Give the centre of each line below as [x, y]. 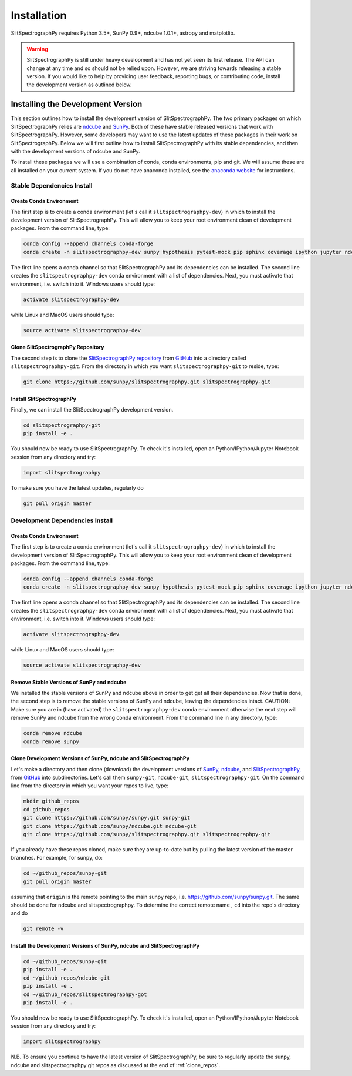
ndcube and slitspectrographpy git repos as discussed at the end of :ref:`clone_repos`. [116, 1065]
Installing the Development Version [77, 104]
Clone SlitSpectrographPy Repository [57, 347]
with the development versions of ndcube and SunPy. [75, 151]
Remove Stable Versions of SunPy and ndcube [69, 682]
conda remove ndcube [53, 733]
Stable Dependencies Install [52, 185]
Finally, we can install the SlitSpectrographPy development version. [92, 409]
